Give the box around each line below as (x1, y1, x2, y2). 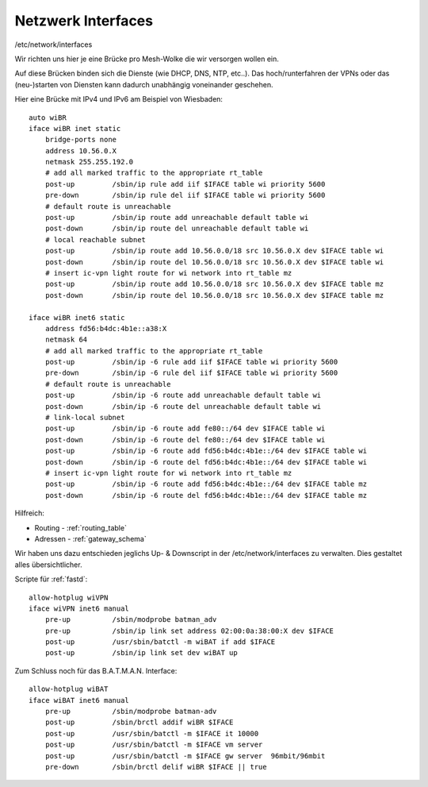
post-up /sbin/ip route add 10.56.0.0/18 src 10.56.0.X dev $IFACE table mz (44, 280, 384, 289)
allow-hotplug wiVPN (29, 592, 109, 602)
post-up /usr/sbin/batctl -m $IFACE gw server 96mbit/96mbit (44, 751, 326, 760)
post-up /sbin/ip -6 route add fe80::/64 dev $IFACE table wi (44, 424, 326, 433)
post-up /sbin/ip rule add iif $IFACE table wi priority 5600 (44, 179, 326, 188)
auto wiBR (29, 113, 67, 122)
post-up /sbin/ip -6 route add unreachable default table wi (44, 391, 322, 400)
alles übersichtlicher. (14, 560, 82, 569)
